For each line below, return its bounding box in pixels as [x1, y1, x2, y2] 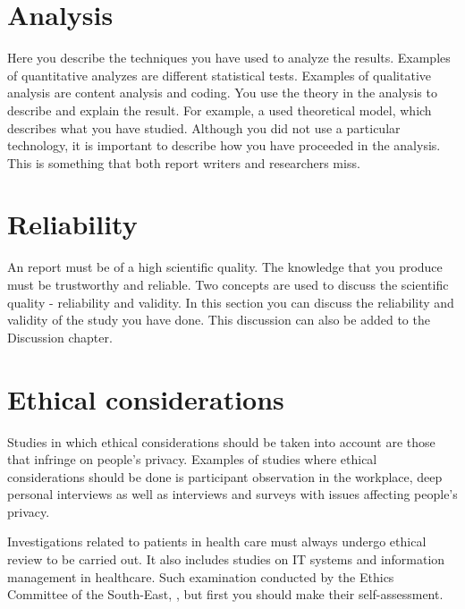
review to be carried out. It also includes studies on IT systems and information [7, 550, 445, 569]
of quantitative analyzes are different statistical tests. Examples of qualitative [7, 65, 431, 84]
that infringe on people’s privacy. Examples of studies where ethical [7, 450, 377, 469]
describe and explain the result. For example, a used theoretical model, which [7, 100, 432, 119]
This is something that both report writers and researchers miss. [7, 153, 360, 172]
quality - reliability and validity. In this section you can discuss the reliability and [7, 292, 454, 311]
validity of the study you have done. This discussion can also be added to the [7, 310, 430, 329]
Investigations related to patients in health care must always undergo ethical [7, 532, 427, 551]
